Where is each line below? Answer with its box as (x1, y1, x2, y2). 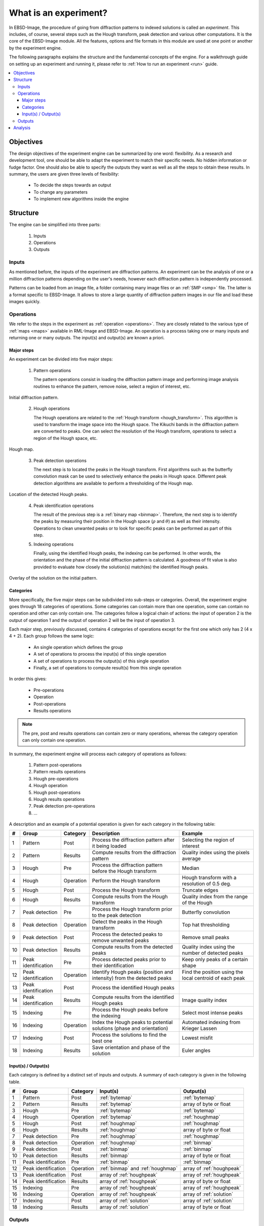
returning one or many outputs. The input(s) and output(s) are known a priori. (9, 334, 165, 340)
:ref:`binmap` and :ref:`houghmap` (99, 1165, 178, 1172)
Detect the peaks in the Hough (92, 919, 162, 925)
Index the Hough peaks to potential (92, 1019, 173, 1026)
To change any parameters (33, 189, 88, 195)
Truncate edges (181, 887, 219, 894)
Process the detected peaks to (92, 931, 163, 938)
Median (181, 865, 199, 871)
